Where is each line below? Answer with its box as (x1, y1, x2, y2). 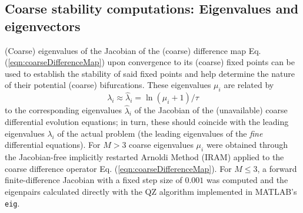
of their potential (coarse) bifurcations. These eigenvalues (5, 79, 211, 91)
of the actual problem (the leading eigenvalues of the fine (57, 127, 263, 139)
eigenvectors (5, 16, 81, 35)
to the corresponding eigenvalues (5, 104, 122, 116)
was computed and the (206, 174, 288, 186)
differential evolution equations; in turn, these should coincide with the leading (5, 116, 289, 128)
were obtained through (206, 138, 288, 151)
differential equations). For (5, 138, 101, 151)
